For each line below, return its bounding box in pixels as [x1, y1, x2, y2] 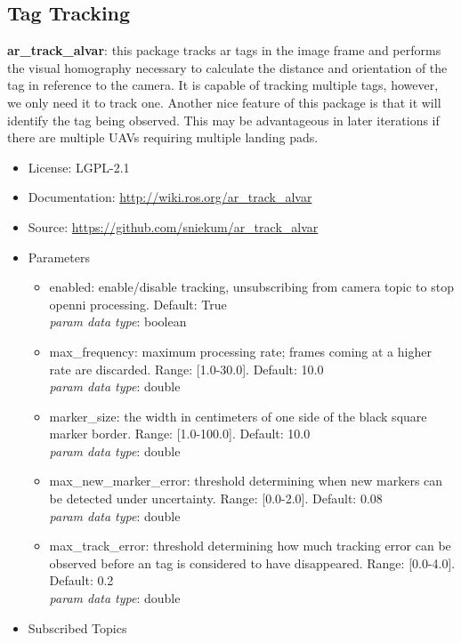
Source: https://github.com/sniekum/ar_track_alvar [28, 217, 319, 236]
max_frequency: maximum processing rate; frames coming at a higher [49, 342, 432, 360]
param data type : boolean [49, 312, 187, 331]
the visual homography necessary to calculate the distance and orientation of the [7, 58, 448, 76]
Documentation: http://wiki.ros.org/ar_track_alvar [28, 188, 312, 206]
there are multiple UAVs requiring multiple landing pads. [7, 128, 319, 147]
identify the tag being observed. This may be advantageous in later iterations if [7, 110, 440, 129]
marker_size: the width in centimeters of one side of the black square [49, 406, 427, 425]
